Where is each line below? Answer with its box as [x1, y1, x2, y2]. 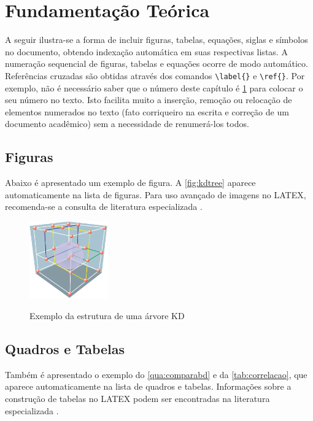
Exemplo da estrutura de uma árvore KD [29, 309, 185, 322]
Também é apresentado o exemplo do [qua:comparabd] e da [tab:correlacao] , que [5, 368, 307, 380]
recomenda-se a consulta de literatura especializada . [5, 200, 203, 213]
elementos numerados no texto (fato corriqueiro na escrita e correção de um [5, 105, 289, 118]
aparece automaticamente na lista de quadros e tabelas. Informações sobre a [5, 380, 292, 393]
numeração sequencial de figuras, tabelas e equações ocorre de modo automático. [5, 57, 308, 70]
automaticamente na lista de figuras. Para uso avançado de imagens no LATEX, [5, 188, 306, 201]
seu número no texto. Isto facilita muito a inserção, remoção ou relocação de [5, 93, 292, 106]
